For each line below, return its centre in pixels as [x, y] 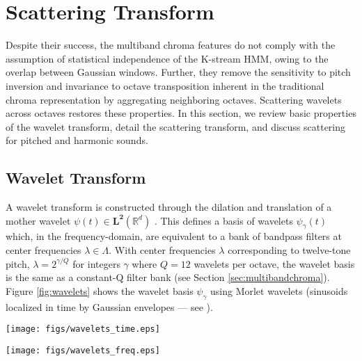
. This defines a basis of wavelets [223, 220]
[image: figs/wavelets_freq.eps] [83, 350]
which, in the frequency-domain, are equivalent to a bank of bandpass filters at [174, 236]
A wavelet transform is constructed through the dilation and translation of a [169, 207]
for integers [96, 263]
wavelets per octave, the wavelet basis [274, 263]
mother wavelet [38, 220]
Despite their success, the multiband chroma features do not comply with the [171, 45]
